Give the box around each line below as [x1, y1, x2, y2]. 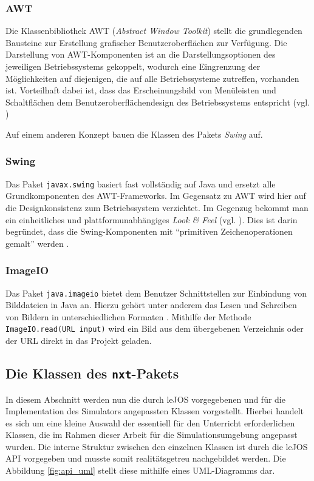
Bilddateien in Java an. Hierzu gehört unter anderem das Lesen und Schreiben [5, 298, 297, 311]
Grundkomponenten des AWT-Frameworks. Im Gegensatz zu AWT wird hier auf [5, 189, 306, 202]
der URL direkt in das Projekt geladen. [5, 334, 152, 347]
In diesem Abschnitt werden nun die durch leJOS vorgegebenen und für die [5, 392, 285, 405]
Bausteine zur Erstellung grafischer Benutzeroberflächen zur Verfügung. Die [5, 36, 287, 49]
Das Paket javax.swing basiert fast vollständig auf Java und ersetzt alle [5, 177, 276, 190]
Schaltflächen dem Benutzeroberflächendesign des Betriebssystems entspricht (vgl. [5, 95, 310, 108]
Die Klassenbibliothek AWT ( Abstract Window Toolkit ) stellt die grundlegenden [5, 24, 302, 37]
